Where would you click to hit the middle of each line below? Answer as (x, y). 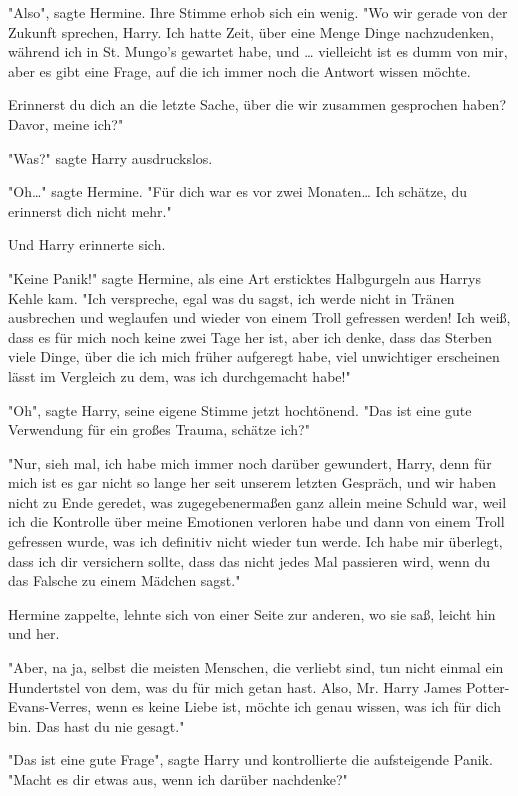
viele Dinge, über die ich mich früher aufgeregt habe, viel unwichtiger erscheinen (254, 356)
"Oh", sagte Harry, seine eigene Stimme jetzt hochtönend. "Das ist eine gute (240, 409)
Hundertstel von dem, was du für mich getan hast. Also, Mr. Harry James (235, 686)
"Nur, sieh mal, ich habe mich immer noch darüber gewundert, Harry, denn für (250, 462)
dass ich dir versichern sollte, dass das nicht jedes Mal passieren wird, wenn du (249, 560)
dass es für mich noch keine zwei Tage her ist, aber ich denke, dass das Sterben (250, 336)
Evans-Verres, (50, 706)
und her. (34, 633)
